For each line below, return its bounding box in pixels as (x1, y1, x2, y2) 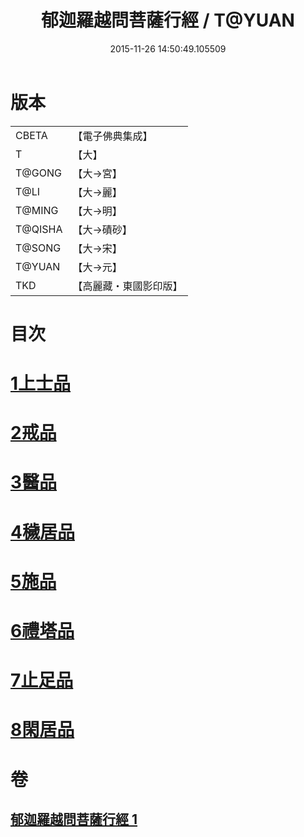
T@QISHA (15, 222, 63, 236)
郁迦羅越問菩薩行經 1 (10, 811, 138, 828)
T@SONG (15, 241, 62, 255)
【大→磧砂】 (72, 222, 133, 236)
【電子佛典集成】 (72, 129, 153, 143)
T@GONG (15, 166, 62, 180)
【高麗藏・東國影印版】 (72, 279, 183, 293)
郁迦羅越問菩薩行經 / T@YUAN (41, 9, 295, 32)
